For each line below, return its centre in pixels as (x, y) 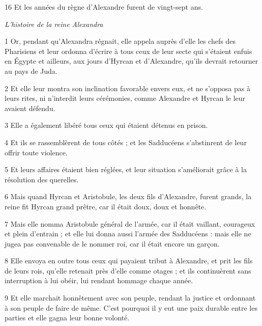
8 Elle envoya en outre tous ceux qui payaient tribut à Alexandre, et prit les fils (129, 261)
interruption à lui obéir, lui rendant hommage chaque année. (99, 280)
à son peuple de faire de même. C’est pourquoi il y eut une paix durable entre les (131, 307)
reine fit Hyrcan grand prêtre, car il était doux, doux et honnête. (106, 206)
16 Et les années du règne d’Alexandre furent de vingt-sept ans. (104, 7)
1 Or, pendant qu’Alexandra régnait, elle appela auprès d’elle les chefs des (120, 41)
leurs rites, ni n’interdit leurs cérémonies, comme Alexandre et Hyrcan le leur (125, 98)
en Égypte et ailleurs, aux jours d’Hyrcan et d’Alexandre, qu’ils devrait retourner (132, 61)
